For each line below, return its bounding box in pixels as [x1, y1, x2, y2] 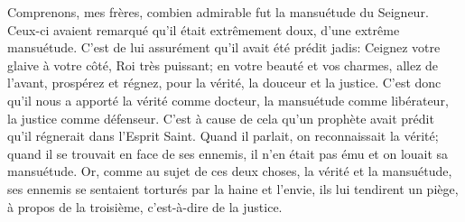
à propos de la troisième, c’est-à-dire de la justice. [7, 197, 283, 216]
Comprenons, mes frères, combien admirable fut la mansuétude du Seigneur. [7, 3, 429, 21]
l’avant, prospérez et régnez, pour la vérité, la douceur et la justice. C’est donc [7, 73, 442, 92]
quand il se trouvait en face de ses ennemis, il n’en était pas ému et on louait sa [7, 143, 449, 162]
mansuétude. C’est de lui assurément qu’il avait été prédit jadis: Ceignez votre [7, 38, 441, 57]
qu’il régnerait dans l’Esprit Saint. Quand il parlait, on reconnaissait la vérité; [7, 126, 439, 145]
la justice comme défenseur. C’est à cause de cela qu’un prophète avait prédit [7, 108, 434, 127]
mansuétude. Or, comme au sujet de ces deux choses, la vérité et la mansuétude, [7, 162, 452, 180]
